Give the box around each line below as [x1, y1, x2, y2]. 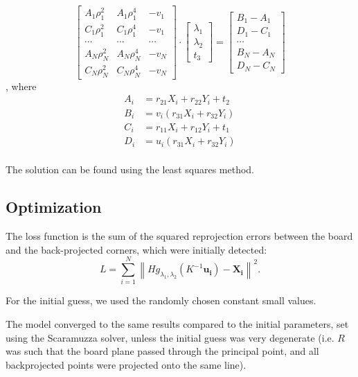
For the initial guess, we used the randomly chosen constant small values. [6, 293, 316, 308]
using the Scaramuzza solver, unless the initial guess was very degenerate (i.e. [6, 330, 334, 344]
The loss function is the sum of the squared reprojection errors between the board [6, 229, 353, 243]
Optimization [6, 196, 102, 218]
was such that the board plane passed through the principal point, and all [6, 344, 319, 358]
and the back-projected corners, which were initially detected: [6, 242, 267, 256]
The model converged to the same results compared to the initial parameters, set [6, 317, 349, 331]
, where [6, 78, 37, 93]
